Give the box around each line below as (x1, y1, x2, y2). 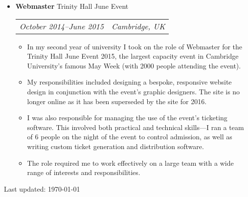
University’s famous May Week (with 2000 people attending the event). (27, 60, 241, 70)
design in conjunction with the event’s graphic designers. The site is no (27, 86, 240, 96)
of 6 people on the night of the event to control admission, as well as (27, 131, 232, 142)
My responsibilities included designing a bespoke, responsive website (27, 77, 232, 87)
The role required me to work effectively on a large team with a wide (27, 157, 234, 168)
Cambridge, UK (111, 20, 165, 32)
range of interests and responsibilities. (27, 167, 140, 177)
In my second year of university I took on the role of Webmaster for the (27, 41, 243, 51)
